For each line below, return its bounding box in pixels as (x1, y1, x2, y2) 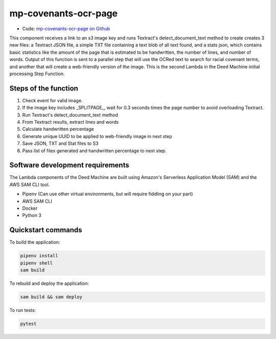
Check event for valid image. (22, 97, 83, 103)
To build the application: (9, 239, 60, 245)
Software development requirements (9, 161, 130, 170)
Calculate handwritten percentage (22, 126, 94, 132)
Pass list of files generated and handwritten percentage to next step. (22, 147, 167, 153)
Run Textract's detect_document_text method (22, 111, 119, 118)
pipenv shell (20, 260, 53, 266)
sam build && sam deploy (20, 294, 83, 300)
